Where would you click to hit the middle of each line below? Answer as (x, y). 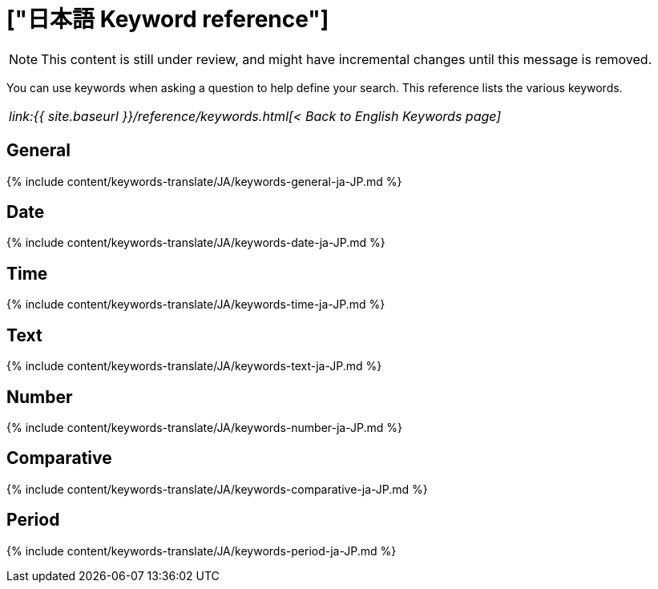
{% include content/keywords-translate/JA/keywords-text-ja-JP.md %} (194, 366)
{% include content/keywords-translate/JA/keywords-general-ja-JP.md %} (204, 181)
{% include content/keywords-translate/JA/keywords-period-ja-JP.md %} (202, 551)
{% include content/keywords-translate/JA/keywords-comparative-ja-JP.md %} (217, 489)
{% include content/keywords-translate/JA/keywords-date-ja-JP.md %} (196, 243)
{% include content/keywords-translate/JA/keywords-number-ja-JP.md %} (204, 427)
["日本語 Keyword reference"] (168, 19)
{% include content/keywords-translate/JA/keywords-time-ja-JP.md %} (196, 305)
